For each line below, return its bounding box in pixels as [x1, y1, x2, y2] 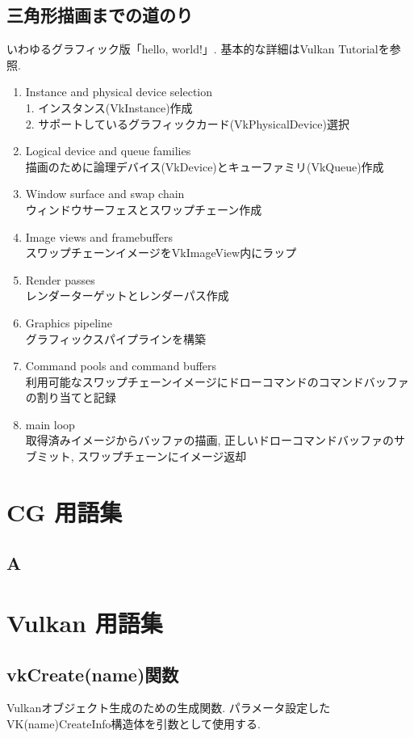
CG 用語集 [6, 495, 123, 528]
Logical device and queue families [25, 142, 191, 159]
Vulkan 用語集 [6, 606, 163, 639]
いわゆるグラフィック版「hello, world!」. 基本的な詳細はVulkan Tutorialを [6, 40, 390, 57]
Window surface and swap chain [25, 185, 185, 202]
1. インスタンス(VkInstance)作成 [25, 99, 193, 116]
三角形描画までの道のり [6, 2, 193, 27]
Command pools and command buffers [25, 357, 217, 374]
